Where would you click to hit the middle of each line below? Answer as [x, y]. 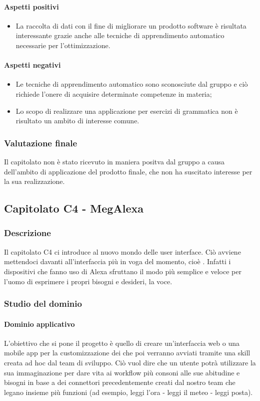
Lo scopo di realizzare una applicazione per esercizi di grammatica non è [127, 111]
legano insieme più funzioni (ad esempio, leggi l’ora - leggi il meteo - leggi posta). [128, 392]
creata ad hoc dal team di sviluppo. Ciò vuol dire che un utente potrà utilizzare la [130, 362]
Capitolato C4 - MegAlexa [74, 208]
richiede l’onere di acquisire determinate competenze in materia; [114, 93]
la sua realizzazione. [34, 181]
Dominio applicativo [39, 324]
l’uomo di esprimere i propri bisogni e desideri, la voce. [88, 281]
